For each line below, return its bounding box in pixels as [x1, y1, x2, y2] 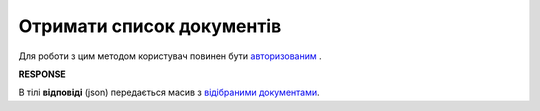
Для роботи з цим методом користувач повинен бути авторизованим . [18, 50, 322, 62]
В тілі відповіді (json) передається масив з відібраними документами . [18, 86, 320, 99]
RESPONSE [18, 68, 67, 80]
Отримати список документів [18, 15, 282, 37]
